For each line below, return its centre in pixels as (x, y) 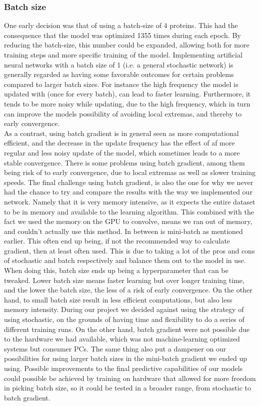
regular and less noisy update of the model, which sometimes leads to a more (122, 152)
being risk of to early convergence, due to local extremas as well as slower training (130, 172)
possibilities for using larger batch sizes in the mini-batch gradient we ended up (125, 358)
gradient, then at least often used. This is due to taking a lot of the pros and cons (129, 250)
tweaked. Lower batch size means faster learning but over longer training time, (124, 280)
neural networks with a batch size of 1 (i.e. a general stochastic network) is (119, 64)
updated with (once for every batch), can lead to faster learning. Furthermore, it (127, 94)
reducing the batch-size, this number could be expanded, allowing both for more (127, 45)
